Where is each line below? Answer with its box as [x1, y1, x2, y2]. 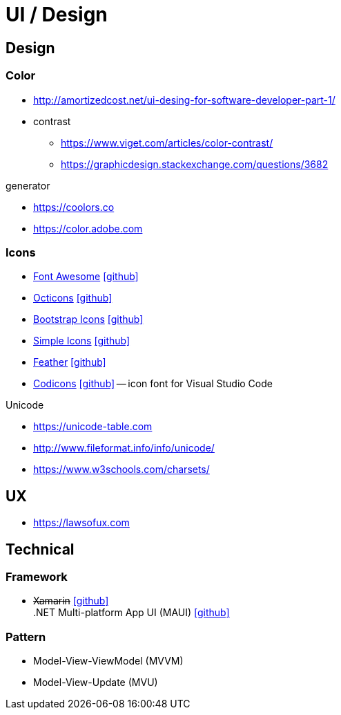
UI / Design [6, 3, 108, 26]
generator [6, 179, 50, 192]
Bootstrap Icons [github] [33, 313, 144, 326]
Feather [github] [33, 356, 106, 369]
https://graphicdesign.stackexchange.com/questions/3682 [61, 158, 329, 170]
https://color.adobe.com [33, 222, 143, 234]
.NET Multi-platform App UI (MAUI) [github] [33, 606, 230, 619]
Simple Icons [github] [33, 335, 130, 347]
